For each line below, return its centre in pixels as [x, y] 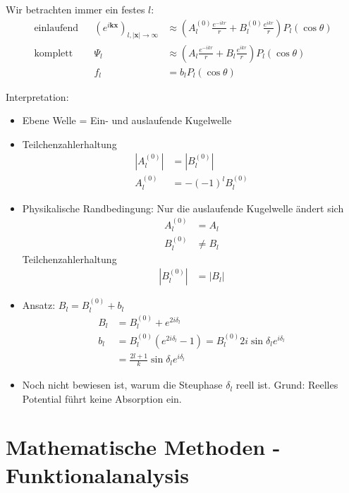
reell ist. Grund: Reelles [287, 385]
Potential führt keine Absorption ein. [102, 398]
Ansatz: [39, 305]
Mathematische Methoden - [143, 447]
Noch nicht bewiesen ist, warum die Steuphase [122, 385]
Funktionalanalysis [97, 474]
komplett [54, 53]
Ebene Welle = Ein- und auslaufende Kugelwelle [127, 120]
